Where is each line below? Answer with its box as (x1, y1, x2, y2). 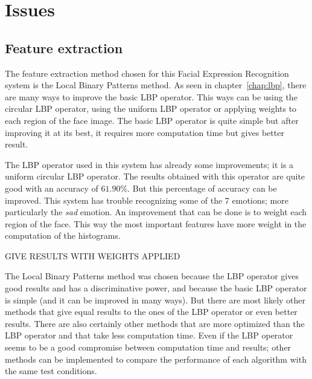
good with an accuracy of (5, 181, 98, 194)
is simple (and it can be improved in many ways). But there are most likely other (5, 293, 306, 306)
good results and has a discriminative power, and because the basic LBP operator (5, 282, 307, 294)
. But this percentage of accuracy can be (127, 181, 277, 194)
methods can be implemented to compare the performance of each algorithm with (5, 352, 307, 365)
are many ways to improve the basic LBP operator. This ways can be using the (5, 90, 298, 103)
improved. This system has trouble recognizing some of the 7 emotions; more (5, 193, 288, 206)
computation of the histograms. (5, 229, 121, 242)
